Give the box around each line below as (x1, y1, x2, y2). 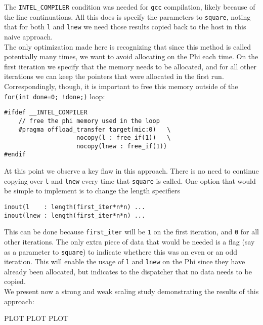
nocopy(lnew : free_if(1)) (76, 142, 167, 150)
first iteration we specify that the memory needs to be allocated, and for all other (4, 61, 256, 71)
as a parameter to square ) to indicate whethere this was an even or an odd (4, 246, 237, 257)
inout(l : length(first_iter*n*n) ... (4, 203, 146, 211)
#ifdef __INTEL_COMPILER (4, 109, 87, 116)
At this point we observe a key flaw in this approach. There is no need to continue (4, 166, 259, 176)
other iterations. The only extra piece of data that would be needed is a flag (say (4, 236, 255, 247)
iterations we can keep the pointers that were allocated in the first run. (4, 71, 224, 82)
